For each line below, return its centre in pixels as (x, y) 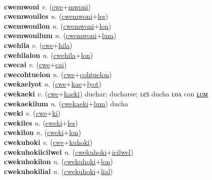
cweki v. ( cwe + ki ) (32, 113)
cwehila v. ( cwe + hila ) (38, 45)
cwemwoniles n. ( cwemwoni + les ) (56, 16)
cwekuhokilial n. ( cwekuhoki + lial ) (58, 171)
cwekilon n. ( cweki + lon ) (43, 132)
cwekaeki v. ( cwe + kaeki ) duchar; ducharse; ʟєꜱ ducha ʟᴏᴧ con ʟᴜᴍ (106, 93)
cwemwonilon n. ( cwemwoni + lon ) (58, 25)
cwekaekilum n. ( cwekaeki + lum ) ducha (66, 103)
